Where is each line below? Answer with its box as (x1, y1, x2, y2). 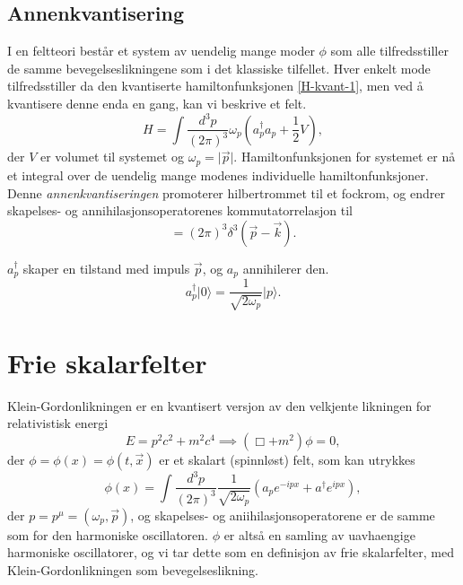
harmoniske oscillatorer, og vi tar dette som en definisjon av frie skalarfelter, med (7, 543, 455, 562)
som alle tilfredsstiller (330, 41, 449, 60)
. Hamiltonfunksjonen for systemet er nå (233, 147, 456, 166)
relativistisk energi (7, 414, 109, 432)
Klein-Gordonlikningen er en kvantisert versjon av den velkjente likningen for (7, 396, 432, 415)
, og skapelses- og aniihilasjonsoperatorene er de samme (130, 505, 435, 524)
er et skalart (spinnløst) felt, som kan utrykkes (159, 450, 415, 468)
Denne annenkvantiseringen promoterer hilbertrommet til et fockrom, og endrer (7, 183, 445, 202)
